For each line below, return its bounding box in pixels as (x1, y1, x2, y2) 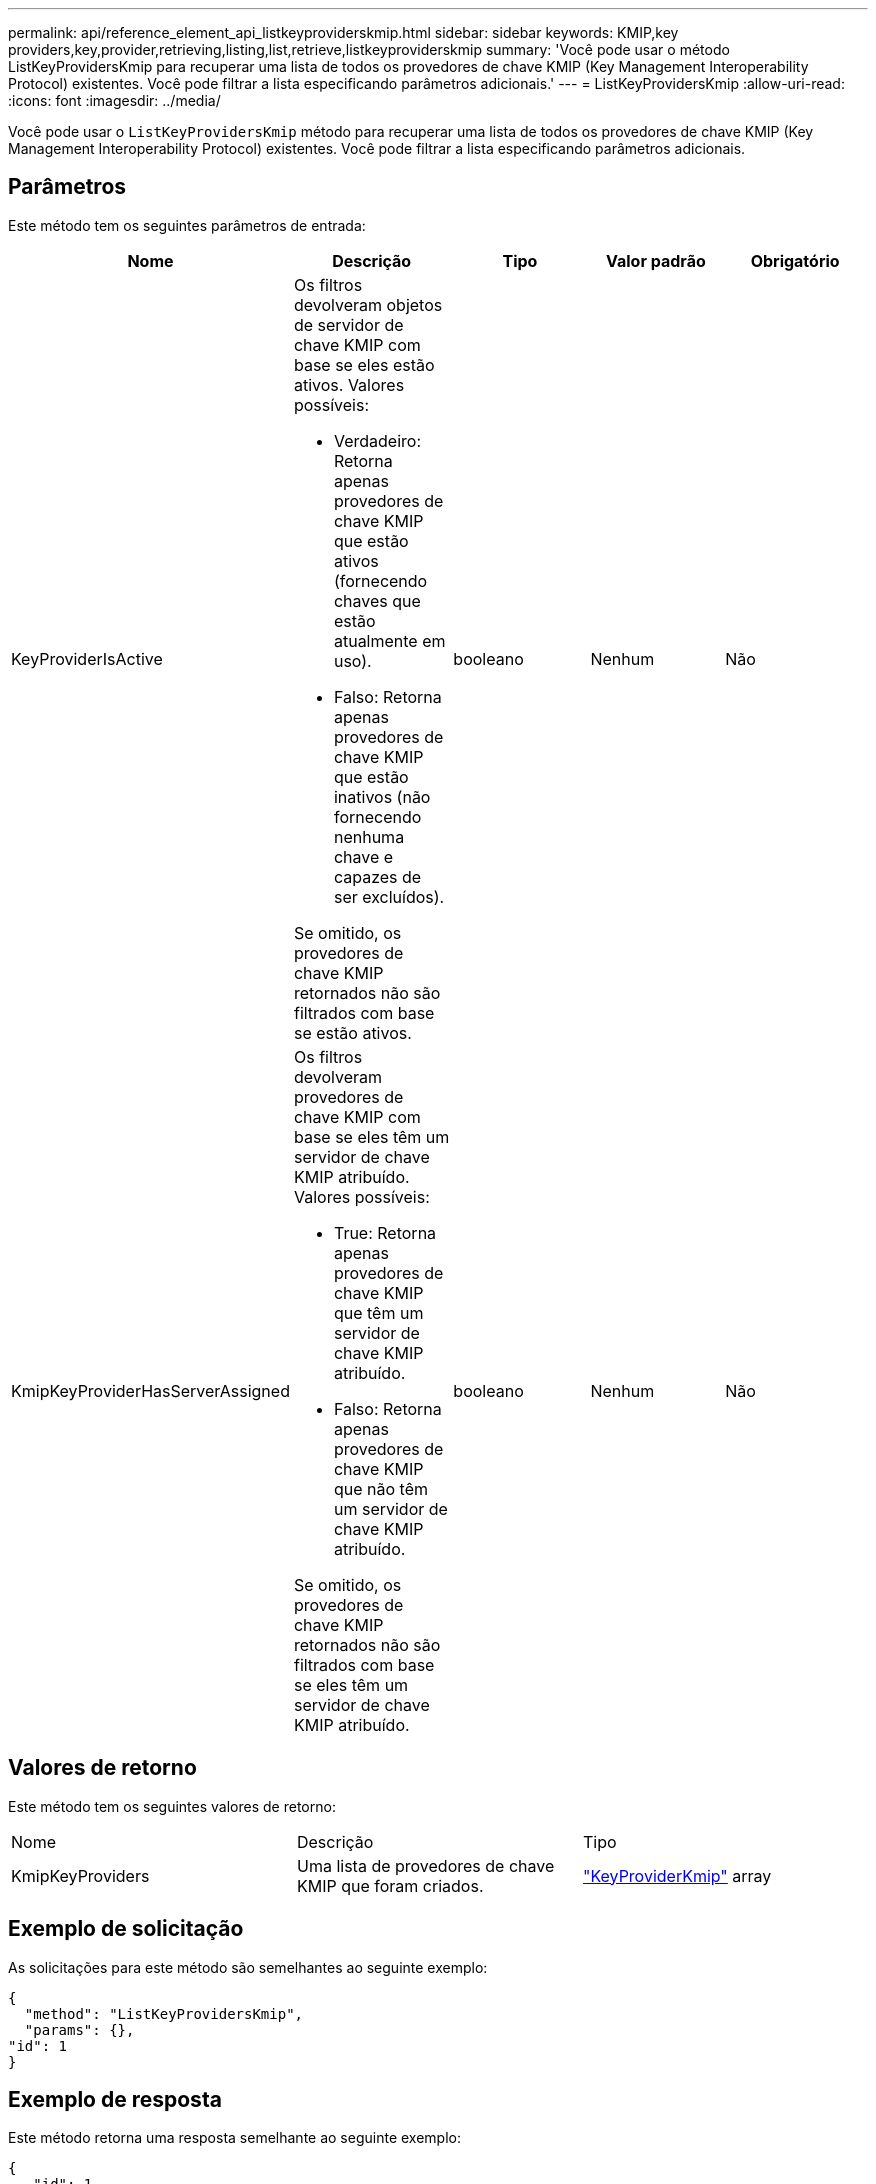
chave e (333, 846, 394, 867)
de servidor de (293, 314, 404, 335)
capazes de (333, 866, 422, 887)
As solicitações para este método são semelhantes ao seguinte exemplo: (8, 1958, 488, 1976)
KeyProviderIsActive (11, 648, 163, 669)
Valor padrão (605, 250, 706, 271)
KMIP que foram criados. (296, 1875, 484, 1896)
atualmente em (333, 630, 446, 651)
